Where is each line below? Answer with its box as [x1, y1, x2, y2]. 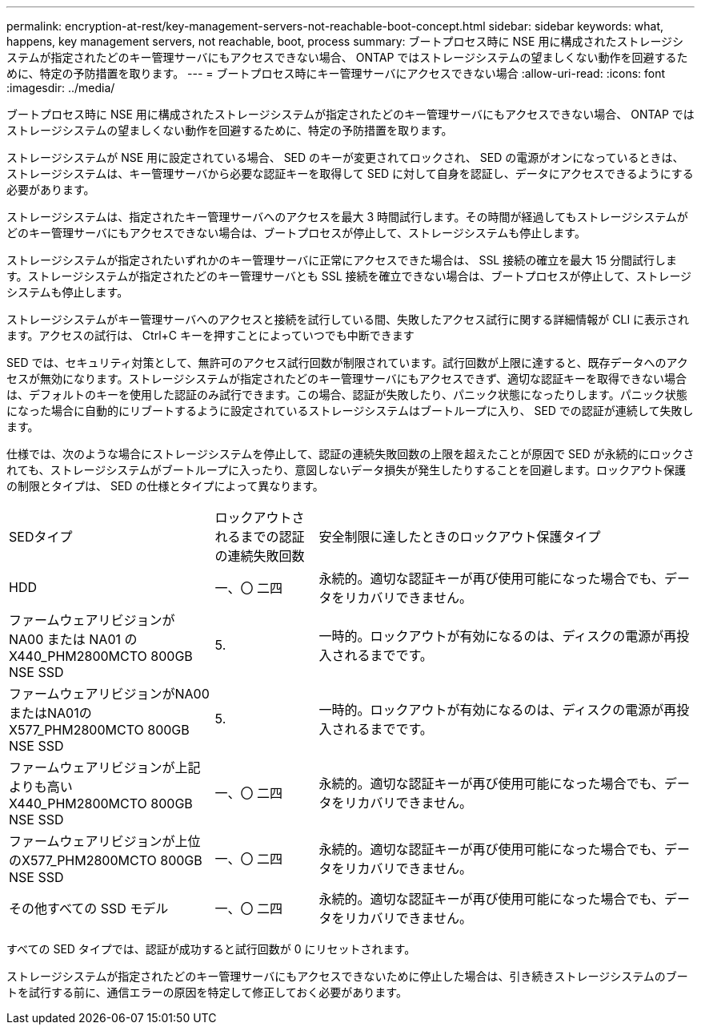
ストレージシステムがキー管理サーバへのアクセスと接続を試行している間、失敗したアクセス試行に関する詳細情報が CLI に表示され [6, 312, 690, 326]
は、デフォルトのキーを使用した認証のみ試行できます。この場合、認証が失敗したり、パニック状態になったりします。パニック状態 [6, 388, 687, 401]
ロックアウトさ [214, 509, 305, 526]
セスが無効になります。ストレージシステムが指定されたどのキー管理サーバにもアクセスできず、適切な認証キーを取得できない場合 [6, 372, 687, 385]
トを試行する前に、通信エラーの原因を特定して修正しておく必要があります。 [6, 985, 407, 999]
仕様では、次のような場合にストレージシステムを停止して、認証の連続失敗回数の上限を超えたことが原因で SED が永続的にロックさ [6, 447, 695, 461]
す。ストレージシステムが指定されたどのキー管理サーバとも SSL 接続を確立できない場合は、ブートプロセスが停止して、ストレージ [6, 269, 692, 283]
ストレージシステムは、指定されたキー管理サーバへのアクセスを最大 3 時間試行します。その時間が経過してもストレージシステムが [6, 210, 688, 224]
